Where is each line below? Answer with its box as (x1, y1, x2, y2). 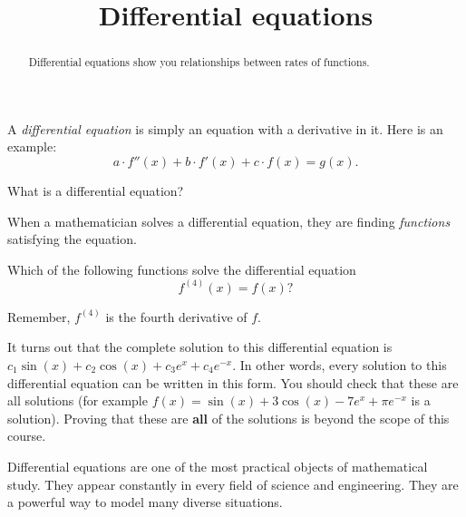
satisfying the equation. (7, 229, 137, 249)
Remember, (7, 307, 71, 326)
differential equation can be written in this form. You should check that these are (7, 373, 459, 392)
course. (7, 426, 46, 445)
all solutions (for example (7, 391, 148, 410)
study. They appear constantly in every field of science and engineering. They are (7, 474, 459, 493)
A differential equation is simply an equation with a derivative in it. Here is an (7, 119, 443, 138)
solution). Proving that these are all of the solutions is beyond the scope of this (7, 408, 450, 427)
